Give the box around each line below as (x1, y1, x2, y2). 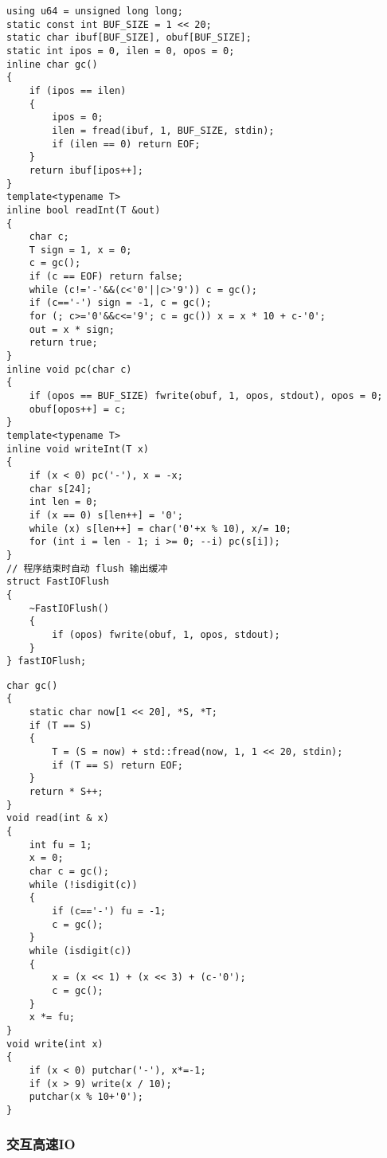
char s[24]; (29, 483, 92, 495)
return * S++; (29, 786, 104, 798)
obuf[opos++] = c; (29, 403, 127, 415)
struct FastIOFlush (6, 576, 109, 588)
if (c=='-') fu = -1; (52, 905, 166, 917)
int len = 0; (29, 496, 98, 508)
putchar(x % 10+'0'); (29, 1091, 143, 1103)
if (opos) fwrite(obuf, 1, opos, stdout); (52, 628, 280, 640)
